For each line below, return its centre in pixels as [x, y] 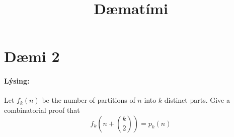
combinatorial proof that [42, 110]
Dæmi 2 [32, 56]
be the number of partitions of [89, 100]
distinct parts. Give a [197, 100]
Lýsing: [17, 81]
